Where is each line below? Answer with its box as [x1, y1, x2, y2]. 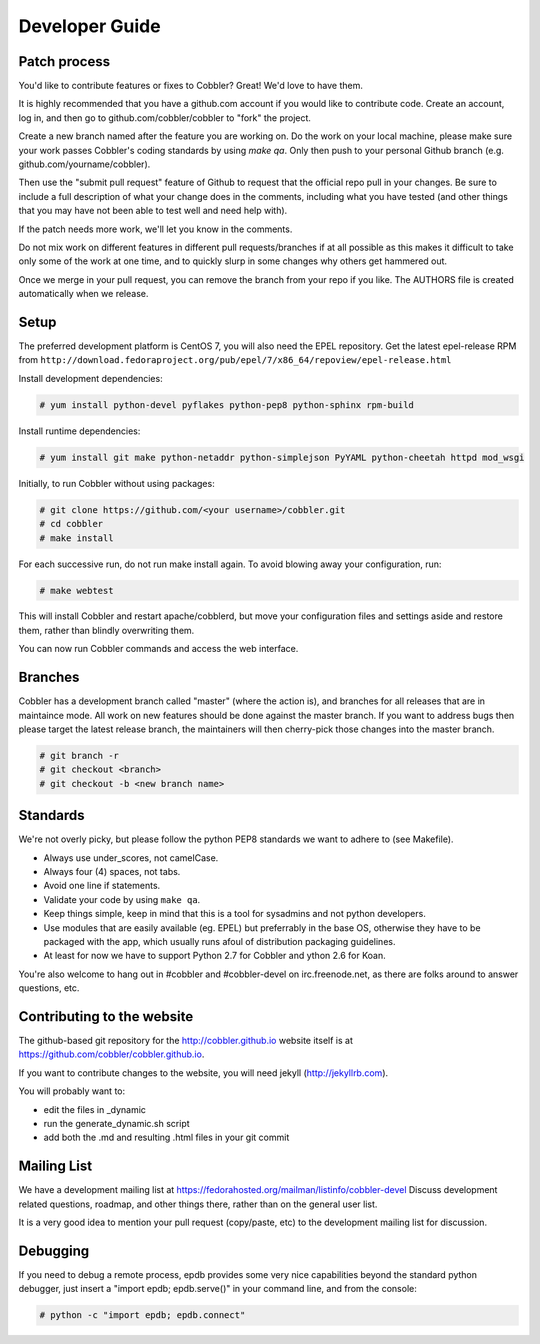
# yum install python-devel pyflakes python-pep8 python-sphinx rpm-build [39, 399, 415, 410]
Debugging [18, 1242, 90, 1259]
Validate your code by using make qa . [43, 893, 201, 905]
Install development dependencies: [18, 372, 164, 384]
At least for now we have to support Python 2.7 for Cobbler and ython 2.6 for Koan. [43, 950, 387, 962]
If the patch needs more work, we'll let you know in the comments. [18, 223, 293, 235]
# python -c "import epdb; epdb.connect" [39, 1310, 246, 1321]
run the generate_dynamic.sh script [43, 1117, 190, 1129]
